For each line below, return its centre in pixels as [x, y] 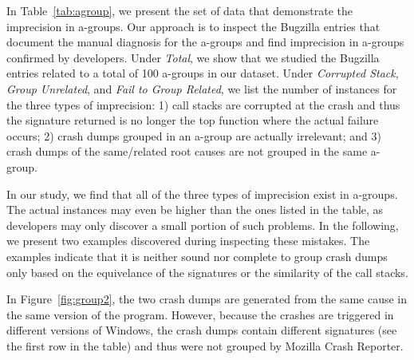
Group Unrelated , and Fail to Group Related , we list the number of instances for [202, 88]
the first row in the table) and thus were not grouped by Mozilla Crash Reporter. [205, 345]
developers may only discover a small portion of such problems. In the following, [203, 225]
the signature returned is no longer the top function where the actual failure [193, 120]
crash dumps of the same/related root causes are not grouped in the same [187, 151]
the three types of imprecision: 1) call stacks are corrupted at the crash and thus [203, 104]
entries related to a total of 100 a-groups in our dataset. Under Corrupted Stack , [203, 73]
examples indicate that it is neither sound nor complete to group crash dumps [197, 256]
